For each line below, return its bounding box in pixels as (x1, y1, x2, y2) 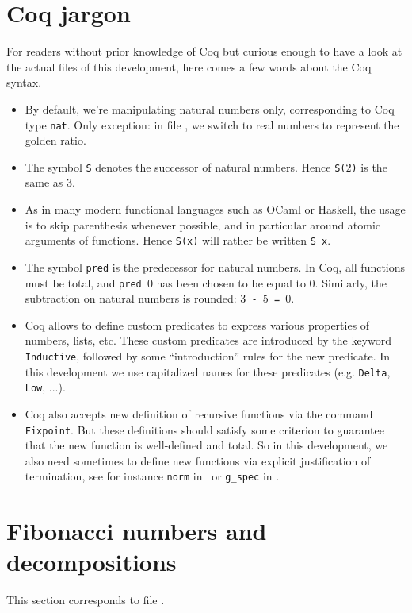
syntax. (6, 74, 42, 91)
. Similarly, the (315, 274, 387, 291)
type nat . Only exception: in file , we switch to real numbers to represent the (25, 116, 399, 133)
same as (25, 174, 63, 191)
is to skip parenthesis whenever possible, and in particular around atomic (25, 216, 381, 233)
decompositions (6, 546, 177, 578)
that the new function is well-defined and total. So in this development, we (25, 437, 388, 453)
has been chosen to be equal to (156, 274, 306, 291)
